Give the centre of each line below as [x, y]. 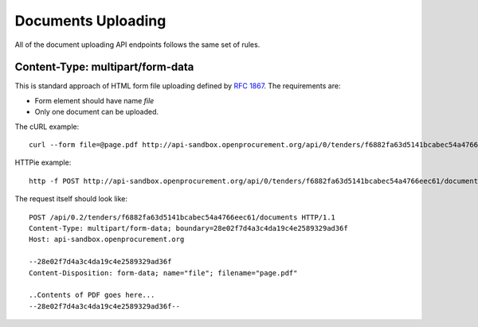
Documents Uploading [90, 21]
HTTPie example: [43, 162]
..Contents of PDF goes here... [92, 295]
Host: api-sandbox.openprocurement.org [107, 239]
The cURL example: [47, 127]
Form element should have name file [94, 100]
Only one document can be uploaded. [97, 112]
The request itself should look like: [71, 199]
